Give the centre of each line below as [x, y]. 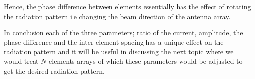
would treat [21, 61]
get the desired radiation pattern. [54, 70]
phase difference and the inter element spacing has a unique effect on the [114, 42]
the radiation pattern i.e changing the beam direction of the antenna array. [117, 16]
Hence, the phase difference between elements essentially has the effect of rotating [127, 6]
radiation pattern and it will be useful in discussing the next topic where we [119, 51]
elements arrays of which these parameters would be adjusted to [146, 61]
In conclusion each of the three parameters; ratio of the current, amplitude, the [124, 32]
